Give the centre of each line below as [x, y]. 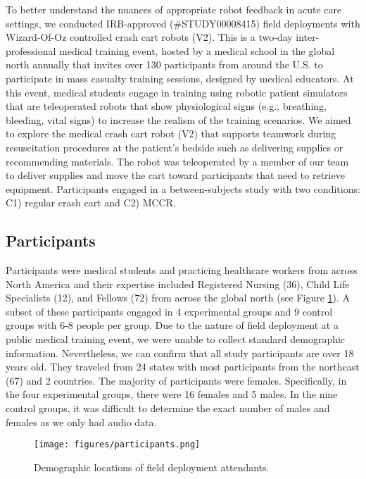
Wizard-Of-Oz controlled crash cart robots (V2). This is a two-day [149, 37]
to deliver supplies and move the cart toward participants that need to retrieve [175, 175]
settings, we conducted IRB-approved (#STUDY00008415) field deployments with [183, 23]
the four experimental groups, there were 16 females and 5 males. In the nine [172, 394]
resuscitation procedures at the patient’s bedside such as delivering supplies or [175, 147]
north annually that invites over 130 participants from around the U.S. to [164, 64]
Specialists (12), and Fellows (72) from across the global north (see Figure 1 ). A [178, 298]
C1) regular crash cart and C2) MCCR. [91, 203]
